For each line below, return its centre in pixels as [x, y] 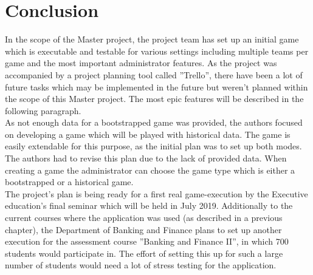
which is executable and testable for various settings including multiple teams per [157, 51]
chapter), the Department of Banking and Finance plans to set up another [143, 229]
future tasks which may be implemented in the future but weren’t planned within [156, 87]
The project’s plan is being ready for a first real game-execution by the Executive [156, 193]
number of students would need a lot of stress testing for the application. [141, 265]
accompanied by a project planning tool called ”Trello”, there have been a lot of [154, 74]
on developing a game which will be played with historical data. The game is [148, 134]
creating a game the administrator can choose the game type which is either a [150, 170]
